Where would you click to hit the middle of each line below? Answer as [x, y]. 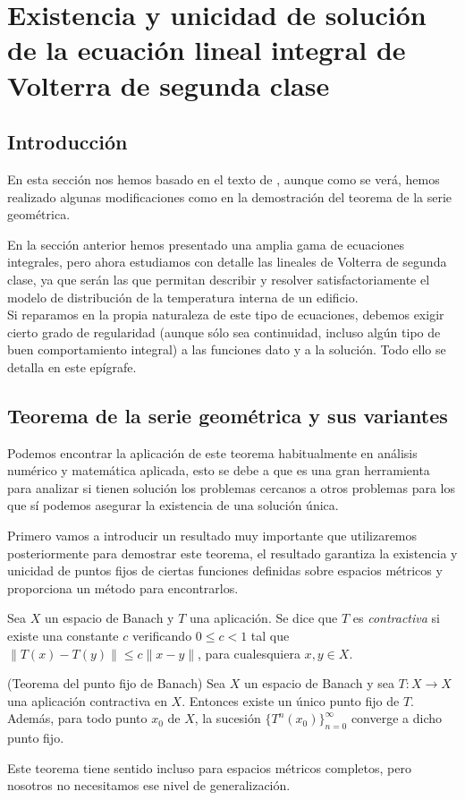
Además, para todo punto [77, 718]
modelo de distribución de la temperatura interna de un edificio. [183, 297]
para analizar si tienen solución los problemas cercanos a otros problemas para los [231, 487]
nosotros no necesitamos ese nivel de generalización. [149, 785]
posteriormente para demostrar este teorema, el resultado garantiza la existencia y [232, 553]
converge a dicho [397, 718]
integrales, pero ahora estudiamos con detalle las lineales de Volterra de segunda [227, 262]
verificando [162, 636]
